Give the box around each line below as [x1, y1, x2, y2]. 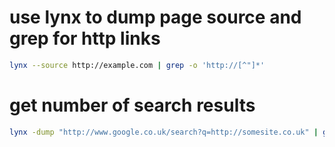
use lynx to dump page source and [9, 6, 302, 29]
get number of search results [9, 94, 256, 116]
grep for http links [9, 27, 161, 50]
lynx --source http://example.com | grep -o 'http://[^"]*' [9, 60, 266, 70]
